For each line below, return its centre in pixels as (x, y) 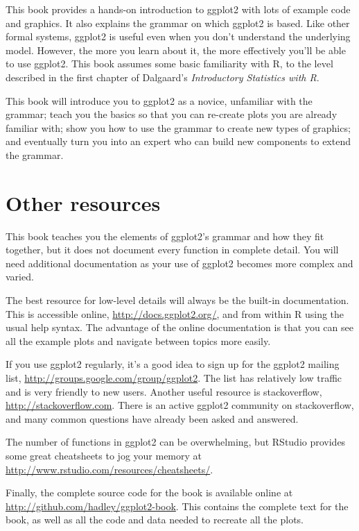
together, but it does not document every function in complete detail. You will (172, 250)
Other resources (83, 202)
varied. (20, 277)
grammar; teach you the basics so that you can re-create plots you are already (172, 114)
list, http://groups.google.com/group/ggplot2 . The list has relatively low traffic (174, 378)
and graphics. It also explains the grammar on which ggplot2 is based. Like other (178, 23)
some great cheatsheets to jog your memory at (104, 455)
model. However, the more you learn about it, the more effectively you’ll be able (176, 50)
